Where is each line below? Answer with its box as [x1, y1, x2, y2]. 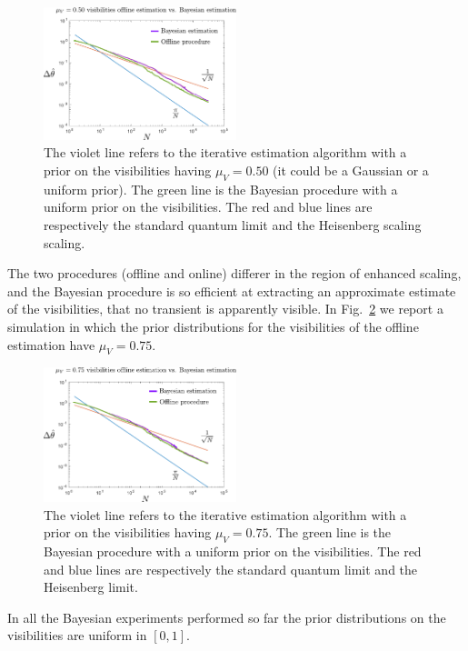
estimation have [7, 335, 95, 354]
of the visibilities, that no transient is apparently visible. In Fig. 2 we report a [7, 299, 443, 318]
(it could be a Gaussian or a [273, 161, 429, 180]
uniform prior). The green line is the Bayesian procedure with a [44, 179, 398, 198]
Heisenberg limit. [44, 577, 138, 596]
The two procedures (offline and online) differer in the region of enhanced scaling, [7, 264, 462, 283]
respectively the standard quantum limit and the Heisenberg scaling [44, 215, 422, 235]
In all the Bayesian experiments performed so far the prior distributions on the [7, 607, 446, 626]
